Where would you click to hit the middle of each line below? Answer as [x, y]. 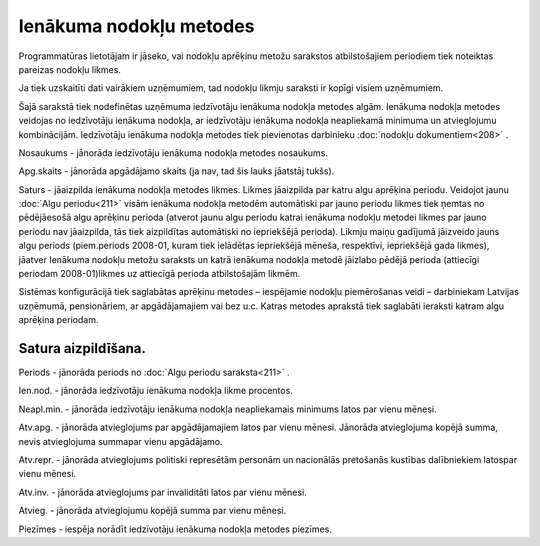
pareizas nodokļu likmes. [70, 69]
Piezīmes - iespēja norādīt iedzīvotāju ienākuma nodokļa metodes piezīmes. [175, 529]
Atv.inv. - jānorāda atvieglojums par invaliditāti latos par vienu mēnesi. [162, 492]
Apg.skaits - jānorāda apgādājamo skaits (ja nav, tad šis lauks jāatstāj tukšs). [176, 171]
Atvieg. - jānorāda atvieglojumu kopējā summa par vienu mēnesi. [152, 511]
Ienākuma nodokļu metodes [136, 26]
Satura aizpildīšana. [82, 348]
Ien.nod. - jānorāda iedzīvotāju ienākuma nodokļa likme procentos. [156, 391]
